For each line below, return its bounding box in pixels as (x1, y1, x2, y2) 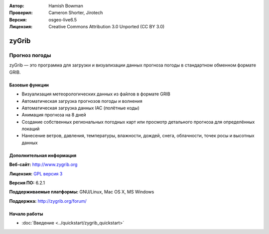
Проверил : (9, 10, 33, 16)
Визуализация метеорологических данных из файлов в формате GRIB (21, 91, 170, 97)
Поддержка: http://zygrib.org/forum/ (9, 198, 87, 204)
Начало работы (9, 211, 43, 217)
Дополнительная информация (9, 152, 77, 158)
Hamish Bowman (48, 3, 83, 8)
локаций (21, 126, 40, 132)
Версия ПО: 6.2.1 (9, 180, 45, 186)
